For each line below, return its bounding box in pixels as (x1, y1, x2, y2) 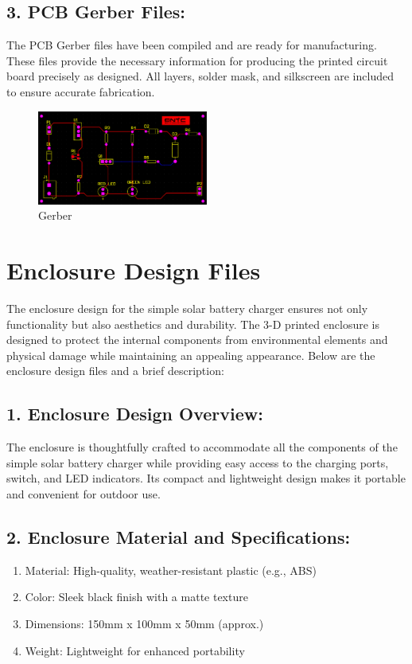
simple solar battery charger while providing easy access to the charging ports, (6, 454, 389, 471)
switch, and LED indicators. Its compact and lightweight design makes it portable (6, 470, 406, 486)
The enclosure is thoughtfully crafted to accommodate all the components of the (6, 439, 398, 455)
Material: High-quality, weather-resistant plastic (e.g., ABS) (25, 561, 317, 578)
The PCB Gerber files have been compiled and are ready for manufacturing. (6, 37, 377, 53)
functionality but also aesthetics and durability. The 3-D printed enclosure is (6, 315, 379, 332)
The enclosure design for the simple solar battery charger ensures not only (6, 299, 368, 316)
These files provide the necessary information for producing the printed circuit (6, 52, 388, 68)
